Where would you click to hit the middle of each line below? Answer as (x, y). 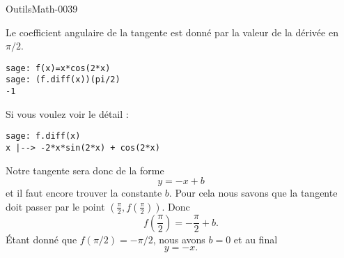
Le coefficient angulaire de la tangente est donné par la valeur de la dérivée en (172, 32)
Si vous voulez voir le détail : (67, 113)
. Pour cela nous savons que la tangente (253, 193)
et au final (256, 239)
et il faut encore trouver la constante (84, 193)
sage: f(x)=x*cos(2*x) (58, 68)
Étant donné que (41, 239)
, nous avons (179, 239)
